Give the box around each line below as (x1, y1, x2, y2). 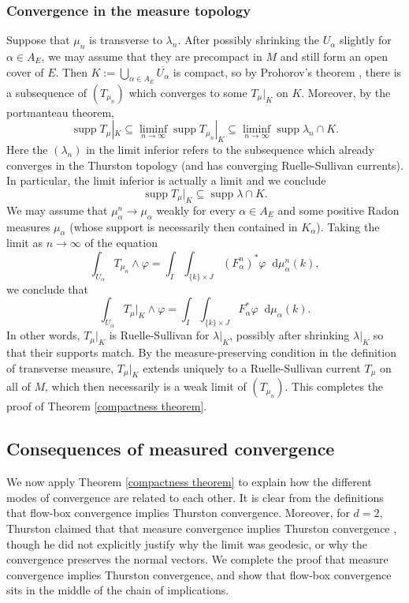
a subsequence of (6, 84, 87, 100)
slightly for (339, 32, 392, 48)
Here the (6, 141, 48, 158)
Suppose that (6, 32, 70, 48)
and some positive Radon (277, 201, 400, 218)
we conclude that (6, 280, 88, 297)
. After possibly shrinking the (177, 32, 320, 48)
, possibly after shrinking (229, 327, 350, 343)
